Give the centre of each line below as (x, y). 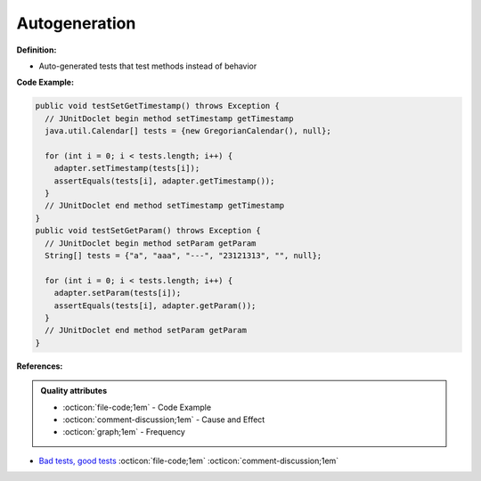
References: (40, 366)
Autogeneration (76, 23)
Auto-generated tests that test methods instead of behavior (148, 66)
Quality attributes (73, 391)
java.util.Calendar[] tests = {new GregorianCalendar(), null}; (188, 131)
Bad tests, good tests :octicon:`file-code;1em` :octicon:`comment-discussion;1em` (189, 461)
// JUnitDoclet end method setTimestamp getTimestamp (165, 206)
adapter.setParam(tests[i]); (118, 293)
